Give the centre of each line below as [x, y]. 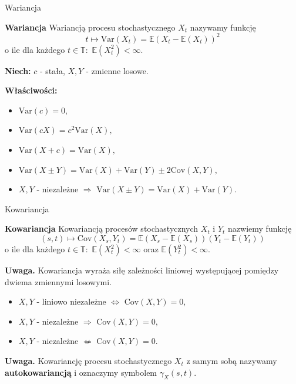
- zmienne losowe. [117, 70]
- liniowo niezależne [71, 301]
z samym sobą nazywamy [232, 360]
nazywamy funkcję [223, 27]
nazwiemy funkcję [260, 228]
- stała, [52, 70]
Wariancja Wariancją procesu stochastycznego [90, 27]
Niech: [18, 70]
